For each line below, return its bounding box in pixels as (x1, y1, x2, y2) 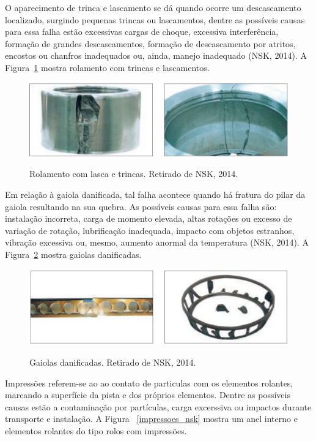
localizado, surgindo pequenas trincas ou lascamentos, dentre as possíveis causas (5, 13, 305, 26)
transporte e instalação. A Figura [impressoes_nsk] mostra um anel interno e (5, 412, 298, 425)
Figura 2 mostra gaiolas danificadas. (5, 248, 142, 261)
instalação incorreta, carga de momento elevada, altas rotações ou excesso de (5, 212, 292, 225)
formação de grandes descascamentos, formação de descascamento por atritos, (5, 37, 296, 50)
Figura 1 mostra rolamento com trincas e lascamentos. (5, 61, 210, 73)
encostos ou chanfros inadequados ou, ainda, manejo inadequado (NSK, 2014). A (5, 49, 307, 62)
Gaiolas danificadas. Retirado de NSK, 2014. (29, 356, 196, 369)
